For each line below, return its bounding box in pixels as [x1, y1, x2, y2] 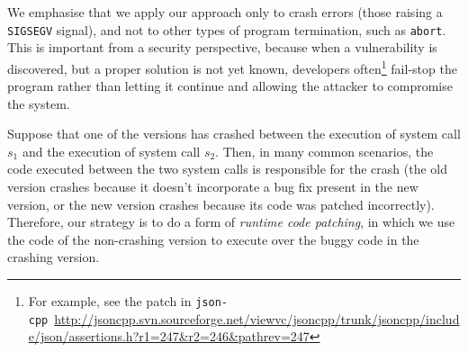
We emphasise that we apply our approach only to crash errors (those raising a [7, 3, 443, 21]
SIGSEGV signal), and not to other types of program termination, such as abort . [7, 20, 446, 39]
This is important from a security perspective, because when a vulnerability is [7, 38, 437, 57]
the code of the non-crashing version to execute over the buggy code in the [7, 230, 419, 248]
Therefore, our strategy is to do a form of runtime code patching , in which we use [7, 212, 455, 231]
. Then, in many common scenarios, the [215, 141, 434, 160]
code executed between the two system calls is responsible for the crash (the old [7, 159, 448, 178]
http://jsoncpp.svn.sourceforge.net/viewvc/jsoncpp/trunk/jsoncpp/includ [54, 309, 460, 328]
